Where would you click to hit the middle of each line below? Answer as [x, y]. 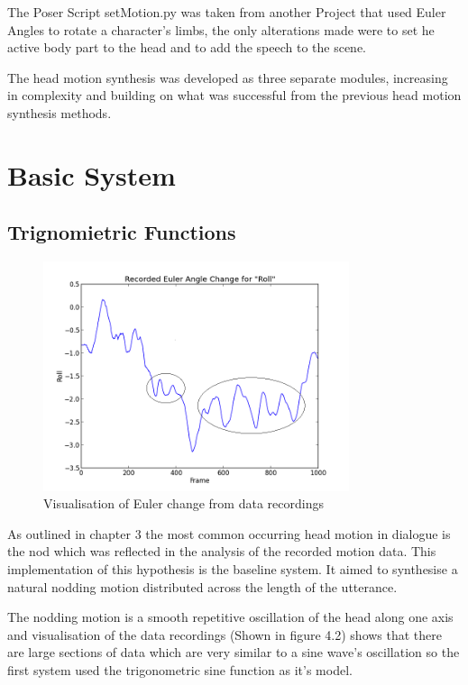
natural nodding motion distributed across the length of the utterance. [202, 586]
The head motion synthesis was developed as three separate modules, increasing [228, 77]
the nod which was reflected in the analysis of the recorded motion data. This [222, 551]
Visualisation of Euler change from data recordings [184, 503]
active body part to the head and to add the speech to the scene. [187, 47]
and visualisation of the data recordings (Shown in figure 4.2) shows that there [225, 634]
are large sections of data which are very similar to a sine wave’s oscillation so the [234, 652]
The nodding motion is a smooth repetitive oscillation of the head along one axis [230, 617]
